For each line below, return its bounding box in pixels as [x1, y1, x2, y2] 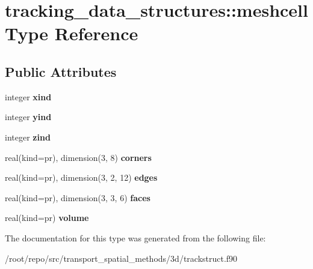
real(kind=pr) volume [5, 211, 89, 224]
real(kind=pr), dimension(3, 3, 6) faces [5, 191, 150, 204]
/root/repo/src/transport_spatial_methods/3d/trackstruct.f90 [5, 252, 238, 264]
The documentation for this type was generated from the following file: [5, 231, 266, 244]
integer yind [5, 110, 52, 123]
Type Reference [5, 21, 138, 46]
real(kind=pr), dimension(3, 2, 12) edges [5, 171, 158, 184]
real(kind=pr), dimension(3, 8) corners [5, 151, 152, 163]
